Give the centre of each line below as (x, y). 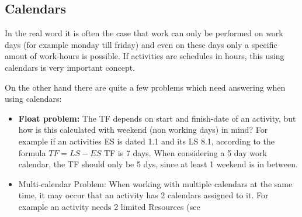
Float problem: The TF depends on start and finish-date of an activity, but (157, 118)
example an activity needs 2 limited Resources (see (109, 206)
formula (32, 152)
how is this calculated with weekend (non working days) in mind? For (143, 130)
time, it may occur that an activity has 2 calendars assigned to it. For (143, 195)
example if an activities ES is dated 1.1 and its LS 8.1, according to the (146, 141)
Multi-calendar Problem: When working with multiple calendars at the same (155, 183)
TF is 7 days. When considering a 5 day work (185, 152)
